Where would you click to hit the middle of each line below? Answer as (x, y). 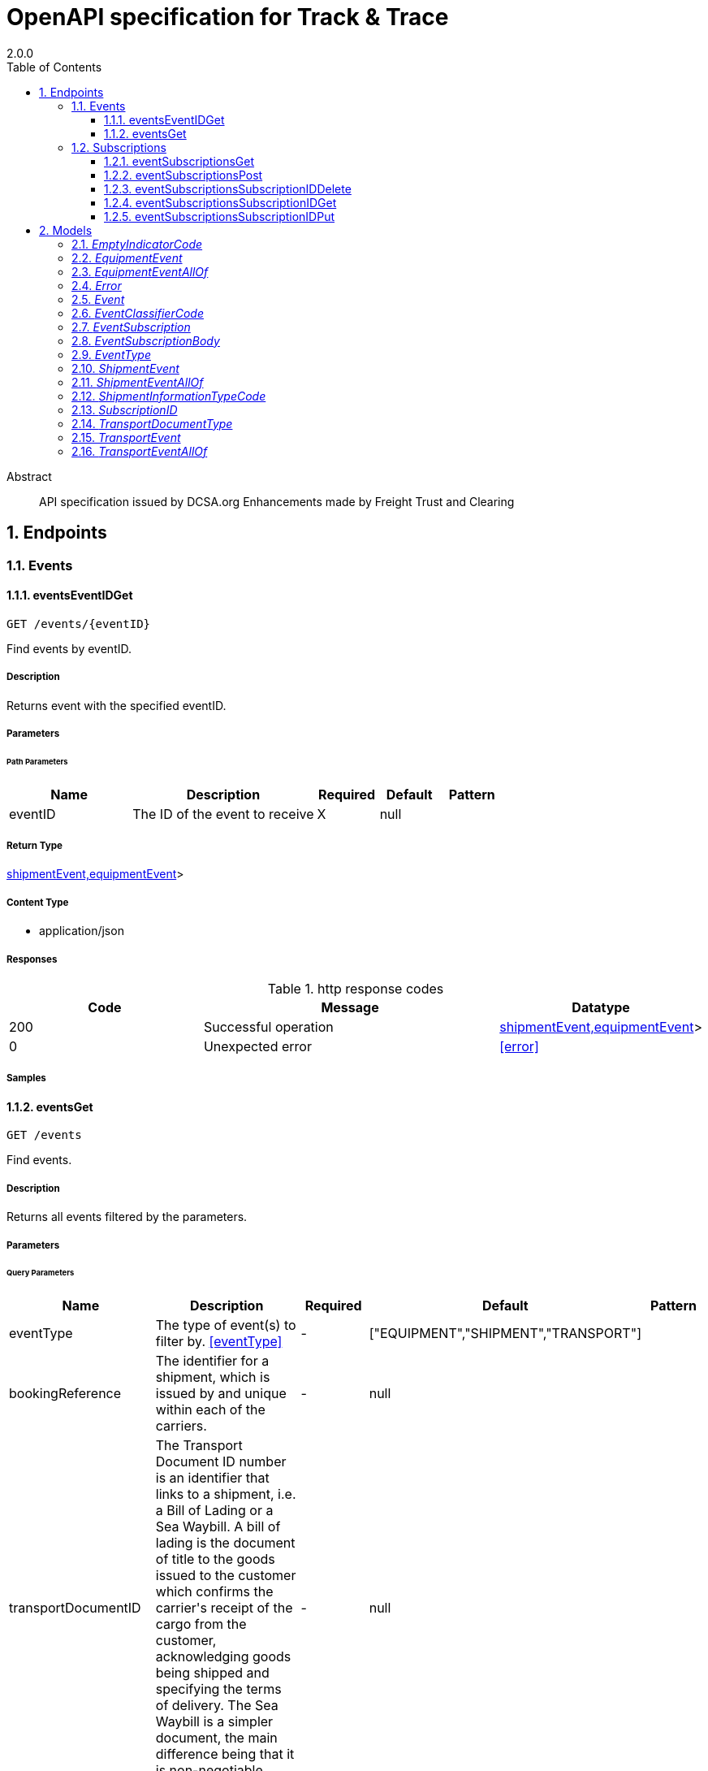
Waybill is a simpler (214, 1722)
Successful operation (268, 1027)
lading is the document (225, 1543)
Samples (26, 1078)
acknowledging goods (223, 1657)
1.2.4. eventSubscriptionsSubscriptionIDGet (220, 202)
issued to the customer (226, 1576)
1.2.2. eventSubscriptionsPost (183, 175)
